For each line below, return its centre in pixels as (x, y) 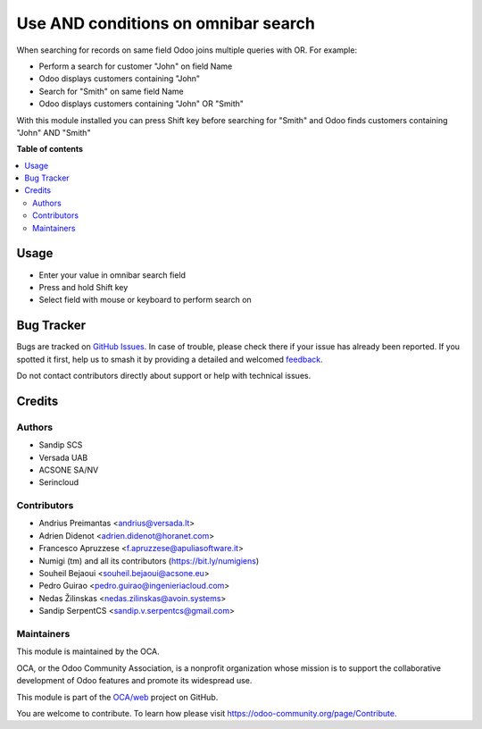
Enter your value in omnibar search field (112, 275)
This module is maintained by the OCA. (88, 651)
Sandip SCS (61, 445)
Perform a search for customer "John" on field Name (136, 66)
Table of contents (50, 149)
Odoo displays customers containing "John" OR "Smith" (141, 104)
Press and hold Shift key (83, 287)
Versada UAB (63, 457)
